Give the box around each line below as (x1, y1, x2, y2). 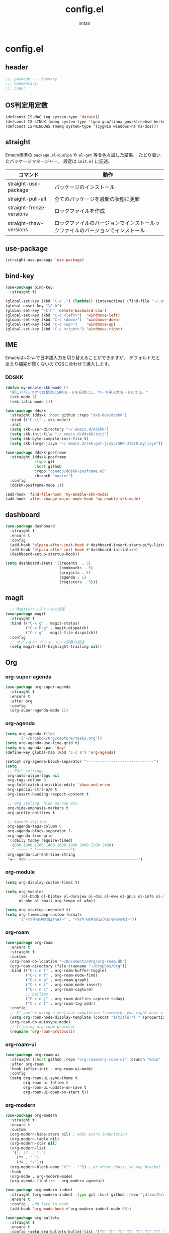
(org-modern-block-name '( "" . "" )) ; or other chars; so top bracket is (10, 1164, 167, 1170)
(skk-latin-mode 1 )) (10, 399, 53, 404)
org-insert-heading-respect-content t (7, 792, 89, 797)
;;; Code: (5, 85, 26, 91)
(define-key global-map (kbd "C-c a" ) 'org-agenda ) (5, 750, 116, 755)
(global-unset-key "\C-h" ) (5, 303, 62, 308)
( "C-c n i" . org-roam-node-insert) (25, 982, 102, 988)
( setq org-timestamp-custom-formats (5, 912, 82, 917)
